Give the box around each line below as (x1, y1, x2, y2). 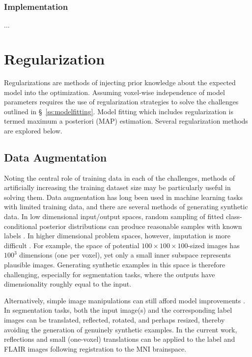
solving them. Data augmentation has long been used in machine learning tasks (4, 192, 243, 202)
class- (225, 211, 242, 222)
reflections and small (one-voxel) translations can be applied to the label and (4, 334, 235, 344)
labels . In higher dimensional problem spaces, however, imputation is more (4, 230, 230, 241)
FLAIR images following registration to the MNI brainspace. (4, 343, 187, 354)
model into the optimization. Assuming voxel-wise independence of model (4, 87, 225, 97)
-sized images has (188, 240, 240, 250)
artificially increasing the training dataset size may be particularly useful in (4, 182, 231, 193)
